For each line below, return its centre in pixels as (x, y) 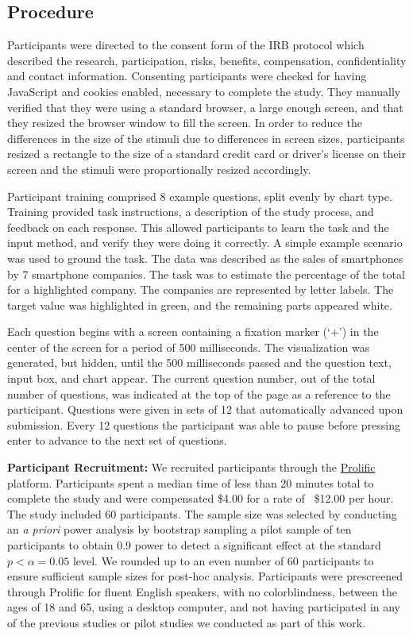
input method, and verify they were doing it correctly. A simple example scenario (205, 243)
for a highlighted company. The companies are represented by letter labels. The (201, 289)
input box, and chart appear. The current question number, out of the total (191, 378)
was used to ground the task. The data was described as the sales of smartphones (205, 258)
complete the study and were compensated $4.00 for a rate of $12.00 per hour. (201, 498)
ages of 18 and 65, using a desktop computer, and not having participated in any (204, 607)
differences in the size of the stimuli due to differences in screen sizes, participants (206, 138)
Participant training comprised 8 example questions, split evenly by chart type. (200, 196)
